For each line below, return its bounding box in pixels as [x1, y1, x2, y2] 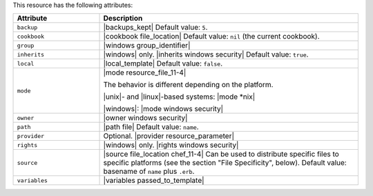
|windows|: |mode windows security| [103, 104, 224, 114]
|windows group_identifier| [103, 41, 191, 50]
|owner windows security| [103, 113, 188, 123]
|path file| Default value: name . [103, 122, 200, 132]
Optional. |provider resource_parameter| [103, 131, 235, 141]
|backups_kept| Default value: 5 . [103, 23, 208, 32]
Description [103, 14, 143, 23]
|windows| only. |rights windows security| [103, 140, 239, 150]
